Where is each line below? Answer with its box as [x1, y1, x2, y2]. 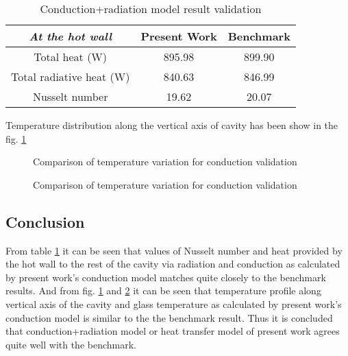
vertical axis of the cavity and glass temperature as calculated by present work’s [5, 296, 342, 311]
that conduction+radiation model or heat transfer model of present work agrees [5, 324, 340, 338]
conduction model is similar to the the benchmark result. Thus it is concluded [5, 310, 333, 324]
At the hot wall [29, 28, 112, 44]
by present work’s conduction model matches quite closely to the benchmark [5, 270, 326, 284]
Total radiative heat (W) [11, 69, 130, 84]
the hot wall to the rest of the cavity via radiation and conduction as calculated [5, 257, 340, 271]
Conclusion [5, 211, 85, 232]
